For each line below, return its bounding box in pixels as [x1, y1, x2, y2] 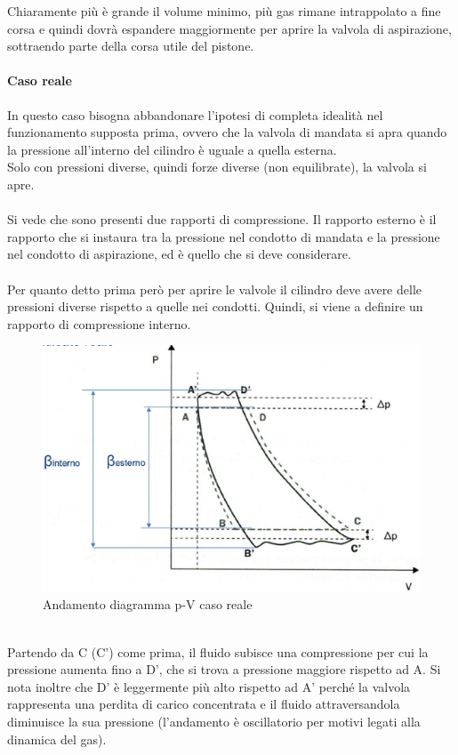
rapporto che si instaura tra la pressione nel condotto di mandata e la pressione [7, 227, 440, 245]
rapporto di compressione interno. [7, 314, 191, 333]
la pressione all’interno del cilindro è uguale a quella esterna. [7, 140, 337, 158]
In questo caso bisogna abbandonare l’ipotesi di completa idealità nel [7, 105, 383, 124]
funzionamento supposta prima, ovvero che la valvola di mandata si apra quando [7, 123, 447, 141]
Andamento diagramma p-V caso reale [43, 595, 253, 614]
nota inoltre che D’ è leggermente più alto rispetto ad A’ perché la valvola [7, 677, 411, 695]
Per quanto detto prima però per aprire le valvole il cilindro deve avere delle [7, 279, 422, 298]
